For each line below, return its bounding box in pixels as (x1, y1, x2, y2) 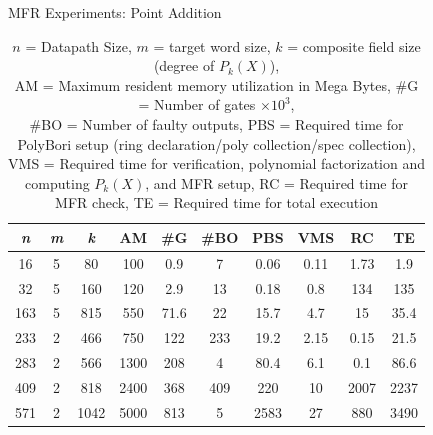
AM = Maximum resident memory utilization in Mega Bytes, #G (14, 74, 419, 95)
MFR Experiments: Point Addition (8, 2, 222, 22)
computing (25, 172, 90, 193)
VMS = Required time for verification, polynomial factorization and (8, 153, 425, 174)
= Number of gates (138, 94, 256, 115)
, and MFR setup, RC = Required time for (145, 172, 408, 193)
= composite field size (287, 35, 421, 56)
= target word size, (153, 35, 271, 56)
